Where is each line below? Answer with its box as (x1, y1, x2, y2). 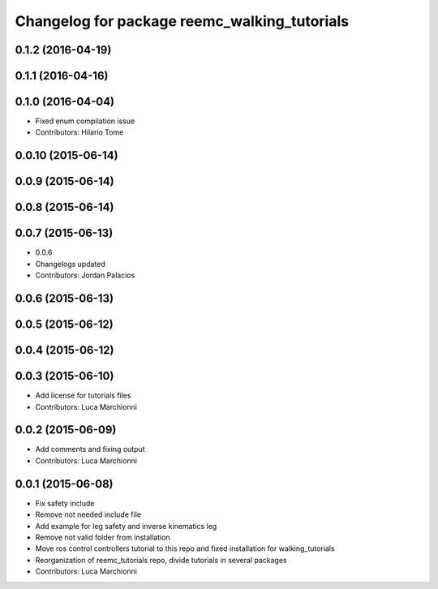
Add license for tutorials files (35, 390, 131, 401)
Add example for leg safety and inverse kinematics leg (35, 521, 217, 531)
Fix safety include (35, 498, 95, 508)
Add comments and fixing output (35, 445, 145, 454)
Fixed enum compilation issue (35, 116, 135, 126)
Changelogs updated (35, 259, 105, 269)
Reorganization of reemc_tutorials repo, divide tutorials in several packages (35, 555, 287, 565)
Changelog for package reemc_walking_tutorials (15, 12, 349, 30)
